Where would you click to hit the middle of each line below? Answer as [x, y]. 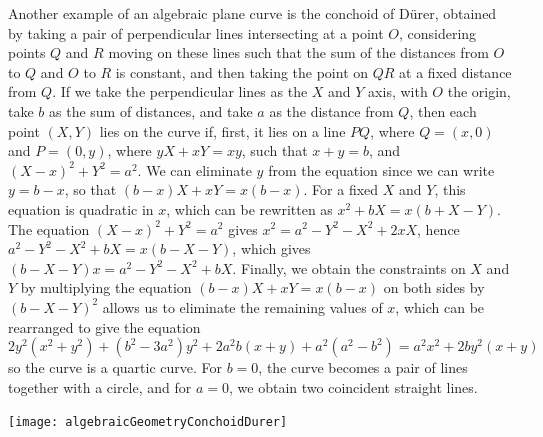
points [27, 52]
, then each [443, 110]
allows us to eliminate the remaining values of [242, 306]
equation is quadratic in [81, 208]
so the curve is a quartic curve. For [115, 367]
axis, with [398, 91]
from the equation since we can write [381, 169]
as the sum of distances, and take [151, 110]
